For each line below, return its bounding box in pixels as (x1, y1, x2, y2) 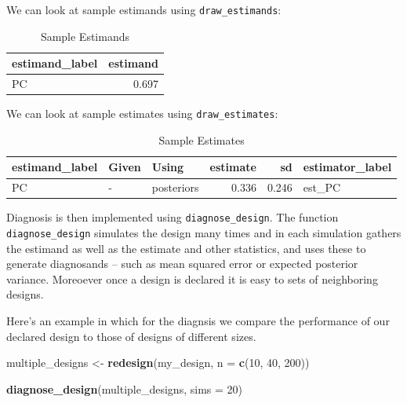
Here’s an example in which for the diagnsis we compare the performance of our (6, 313, 390, 329)
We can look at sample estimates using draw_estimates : (6, 105, 278, 122)
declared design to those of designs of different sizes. (6, 328, 256, 344)
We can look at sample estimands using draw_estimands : (6, 2, 282, 17)
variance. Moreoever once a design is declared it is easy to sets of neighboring (6, 270, 378, 287)
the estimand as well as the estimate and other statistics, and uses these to (6, 240, 366, 256)
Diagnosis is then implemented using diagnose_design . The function (6, 209, 339, 225)
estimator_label (303, 159, 392, 175)
